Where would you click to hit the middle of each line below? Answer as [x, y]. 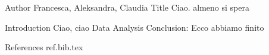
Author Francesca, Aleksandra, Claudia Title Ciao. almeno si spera [127, 7]
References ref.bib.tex [44, 47]
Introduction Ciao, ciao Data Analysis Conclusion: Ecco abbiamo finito [134, 27]
